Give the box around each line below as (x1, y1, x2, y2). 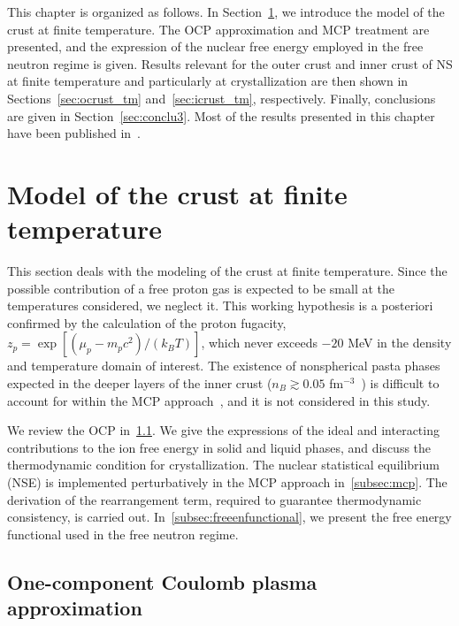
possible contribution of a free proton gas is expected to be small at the (7, 279, 394, 297)
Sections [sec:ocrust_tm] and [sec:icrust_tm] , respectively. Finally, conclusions (7, 88, 436, 107)
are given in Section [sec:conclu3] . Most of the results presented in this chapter (7, 106, 435, 125)
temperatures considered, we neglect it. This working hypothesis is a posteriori (7, 296, 433, 315)
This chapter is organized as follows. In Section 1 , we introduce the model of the (7, 3, 445, 20)
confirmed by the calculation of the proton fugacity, (7, 313, 287, 332)
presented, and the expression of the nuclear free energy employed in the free (7, 37, 424, 56)
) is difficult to (361, 374, 440, 393)
